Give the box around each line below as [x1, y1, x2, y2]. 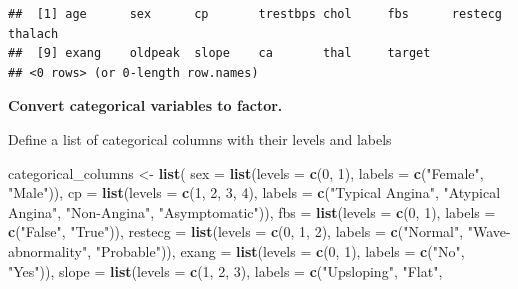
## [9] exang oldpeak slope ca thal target [8, 46, 431, 61]
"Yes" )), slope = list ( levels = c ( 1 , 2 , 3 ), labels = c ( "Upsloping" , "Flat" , [8, 260, 443, 281]
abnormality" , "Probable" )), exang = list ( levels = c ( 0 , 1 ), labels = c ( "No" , [8, 240, 465, 261]
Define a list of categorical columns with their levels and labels [8, 128, 392, 149]
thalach [8, 26, 59, 41]
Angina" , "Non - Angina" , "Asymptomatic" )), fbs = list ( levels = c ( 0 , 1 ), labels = [8, 201, 496, 222]
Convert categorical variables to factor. [8, 95, 283, 116]
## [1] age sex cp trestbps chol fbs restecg [8, 7, 502, 21]
